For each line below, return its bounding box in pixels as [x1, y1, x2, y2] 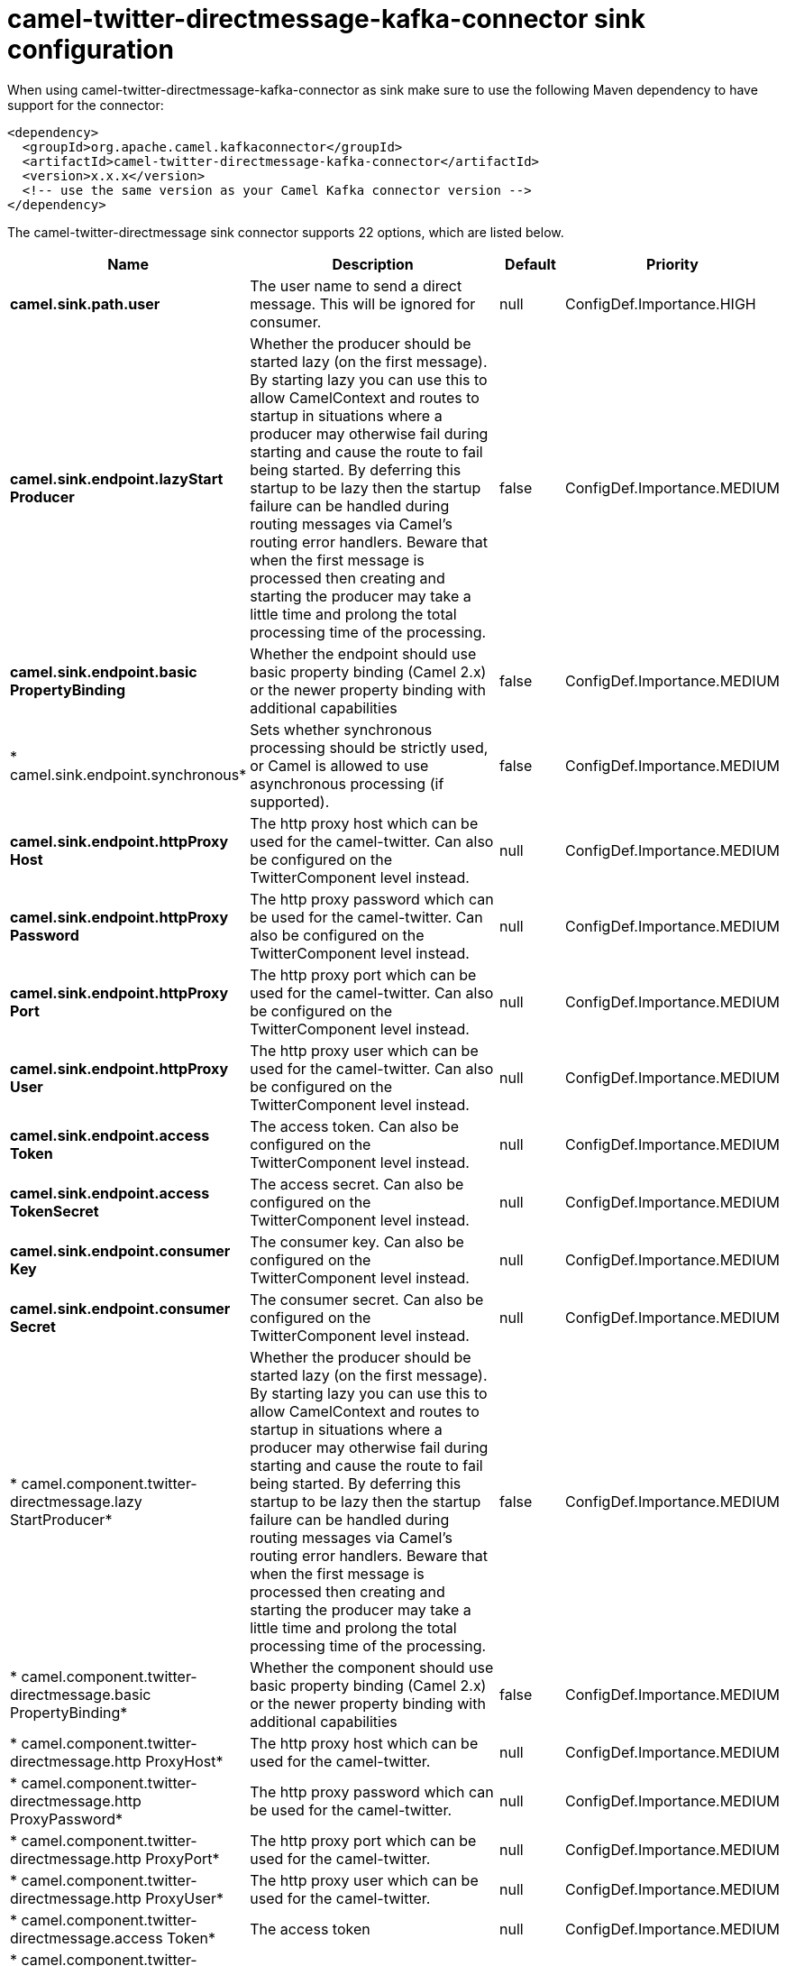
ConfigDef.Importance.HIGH [565, 294, 756, 313]
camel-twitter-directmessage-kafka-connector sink [7, 4, 645, 34]
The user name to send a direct [250, 276, 462, 295]
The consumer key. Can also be [250, 1232, 464, 1251]
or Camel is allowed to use [250, 756, 429, 775]
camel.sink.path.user [10, 294, 160, 313]
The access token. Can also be [250, 1116, 459, 1135]
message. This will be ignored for [250, 294, 476, 313]
